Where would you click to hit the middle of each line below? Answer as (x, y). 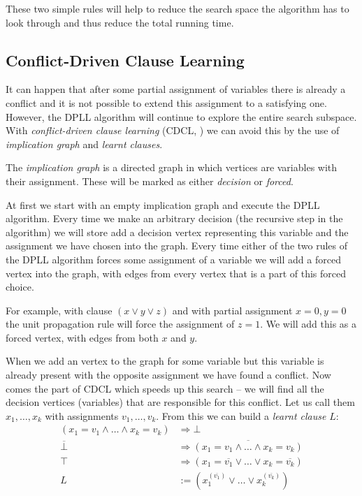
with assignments (82, 415)
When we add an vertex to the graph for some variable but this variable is (165, 361)
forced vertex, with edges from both (82, 337)
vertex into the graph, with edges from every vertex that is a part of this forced (176, 273)
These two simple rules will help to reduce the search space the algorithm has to (178, 8)
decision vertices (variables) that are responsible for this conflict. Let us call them (180, 402)
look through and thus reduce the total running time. (120, 22)
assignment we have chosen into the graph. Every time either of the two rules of (177, 246)
